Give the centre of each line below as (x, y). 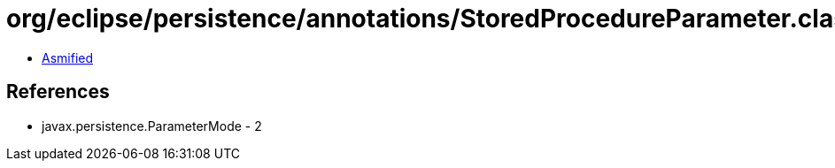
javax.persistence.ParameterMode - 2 (152, 126)
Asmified (68, 57)
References (58, 92)
